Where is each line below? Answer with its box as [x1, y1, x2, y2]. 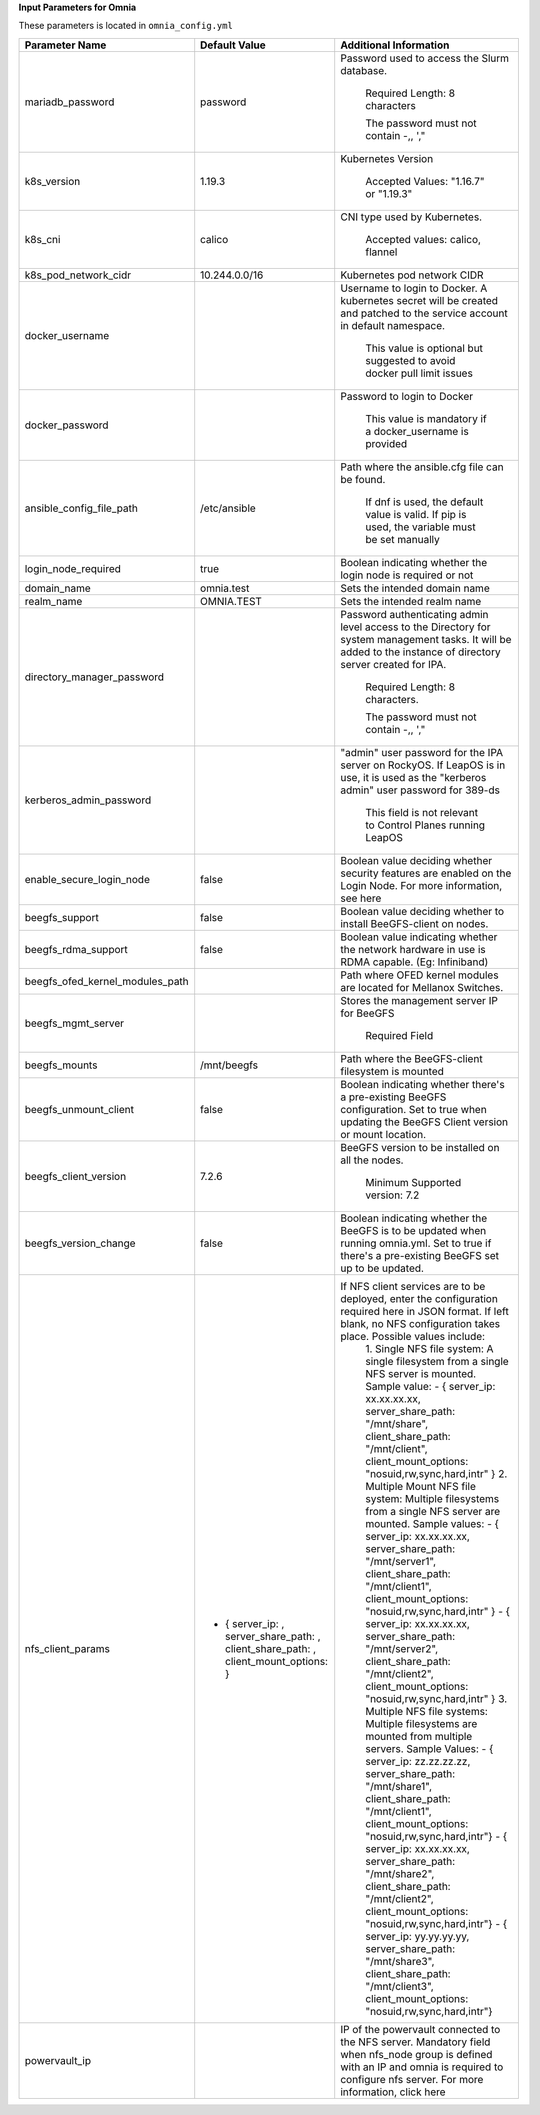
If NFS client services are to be [340, 1279, 486, 1293]
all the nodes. [340, 1153, 404, 1167]
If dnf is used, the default [365, 495, 484, 509]
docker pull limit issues [365, 366, 474, 380]
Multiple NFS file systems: [365, 1704, 489, 1718]
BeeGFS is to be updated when [340, 1223, 487, 1237]
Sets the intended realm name [340, 594, 482, 608]
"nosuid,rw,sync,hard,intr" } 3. [365, 1691, 508, 1705]
